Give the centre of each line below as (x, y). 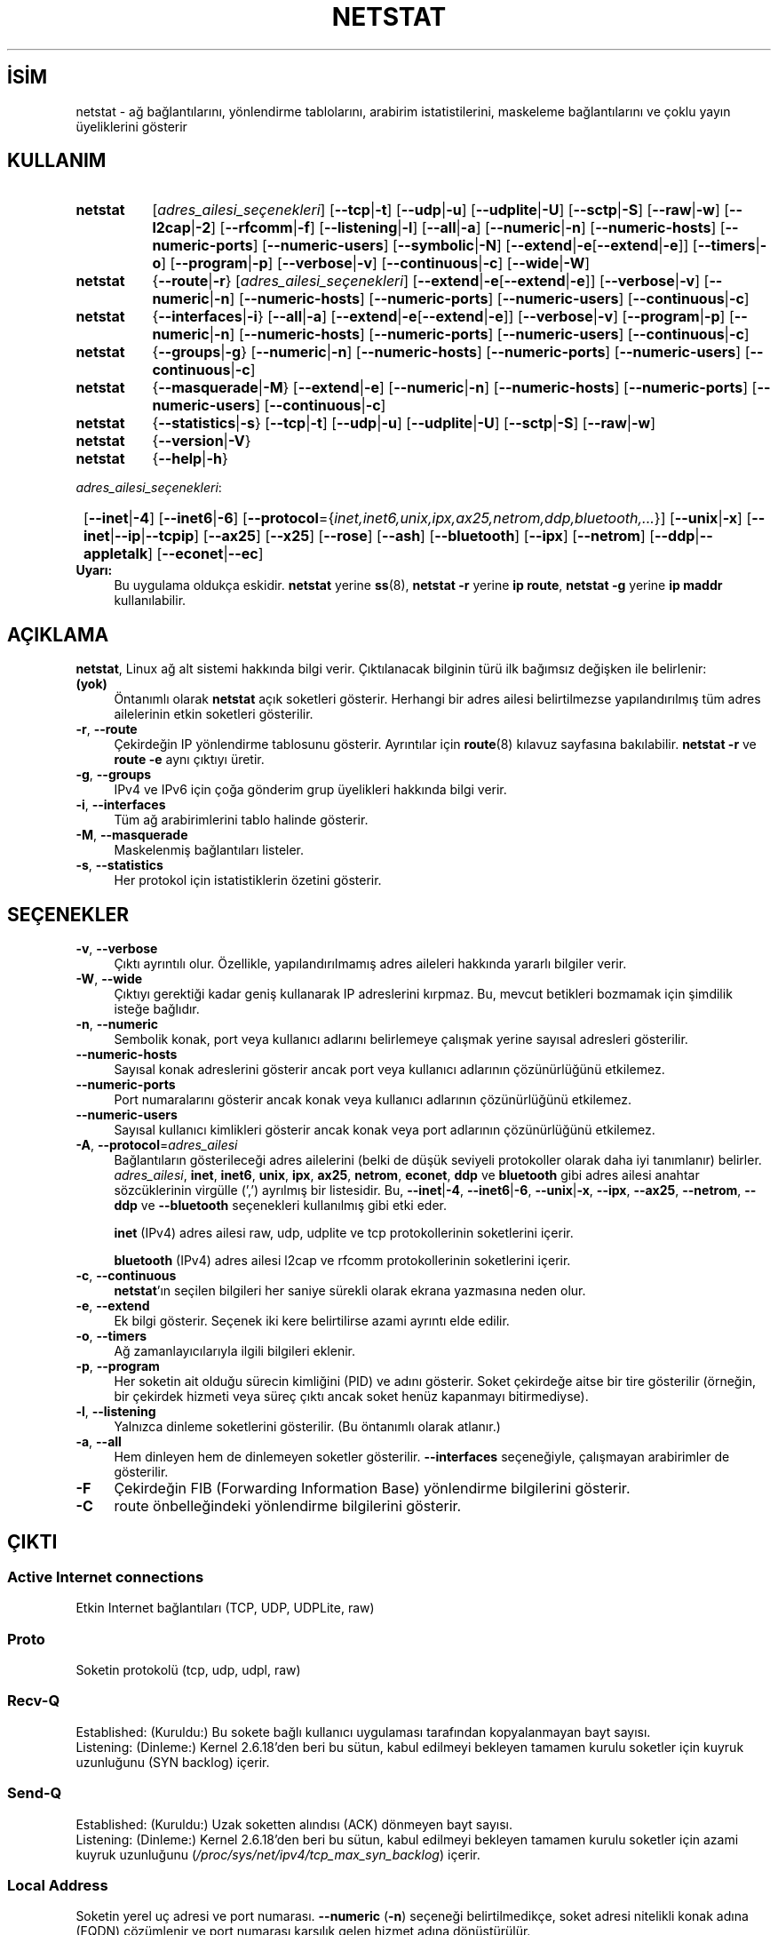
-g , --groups (114, 775)
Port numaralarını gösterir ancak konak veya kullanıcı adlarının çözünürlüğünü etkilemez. (373, 1100)
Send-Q (35, 1793)
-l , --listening (116, 1412)
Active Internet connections (106, 1577)
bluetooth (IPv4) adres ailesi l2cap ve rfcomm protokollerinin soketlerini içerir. (342, 1261)
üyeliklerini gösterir (131, 126)
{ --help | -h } (190, 459)
